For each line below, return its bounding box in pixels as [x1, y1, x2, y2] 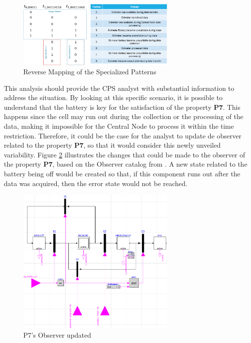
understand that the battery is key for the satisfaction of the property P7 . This [4, 102, 240, 112]
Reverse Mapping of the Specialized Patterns [23, 67, 157, 77]
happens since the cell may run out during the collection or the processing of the [4, 111, 243, 121]
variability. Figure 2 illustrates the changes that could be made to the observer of [4, 149, 245, 159]
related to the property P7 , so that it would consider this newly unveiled [4, 140, 221, 150]
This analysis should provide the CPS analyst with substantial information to [4, 83, 235, 93]
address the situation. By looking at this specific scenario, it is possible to [4, 92, 223, 103]
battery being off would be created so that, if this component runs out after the [4, 169, 240, 179]
